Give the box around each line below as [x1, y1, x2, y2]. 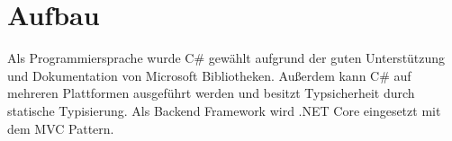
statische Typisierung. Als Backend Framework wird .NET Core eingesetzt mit [7, 101, 441, 119]
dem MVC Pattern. [7, 119, 114, 137]
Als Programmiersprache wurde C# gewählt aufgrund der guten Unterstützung [7, 48, 446, 67]
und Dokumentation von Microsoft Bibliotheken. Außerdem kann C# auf [7, 66, 411, 84]
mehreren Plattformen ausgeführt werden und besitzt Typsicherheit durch [7, 84, 415, 102]
